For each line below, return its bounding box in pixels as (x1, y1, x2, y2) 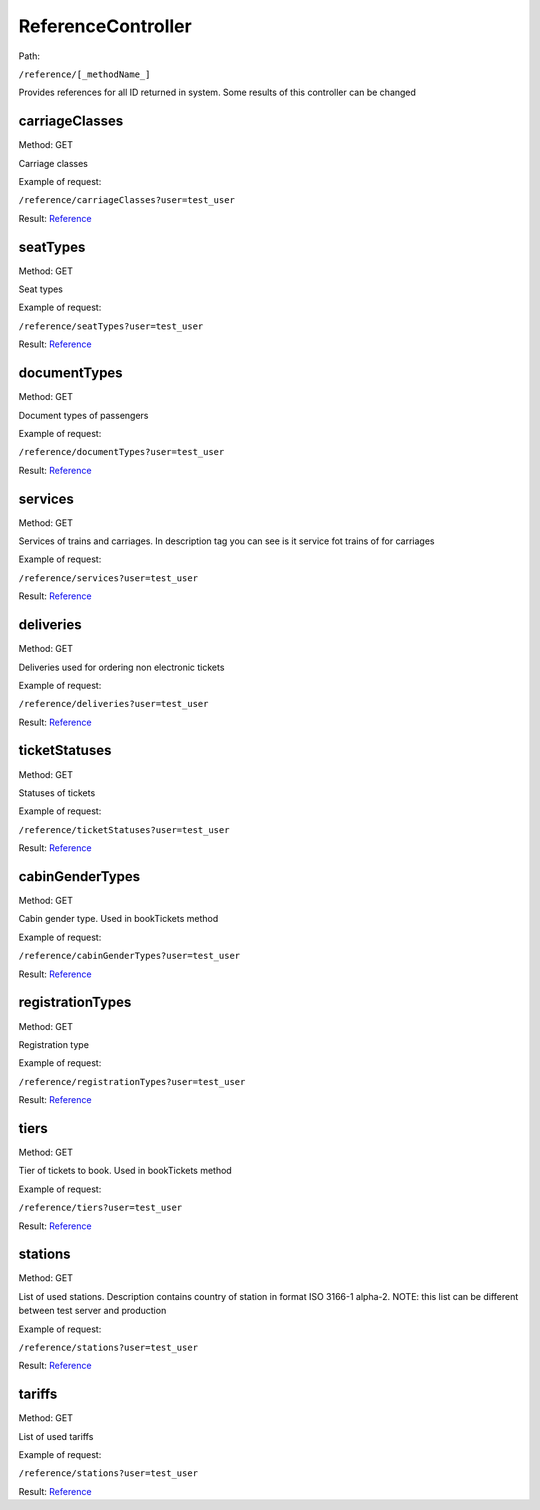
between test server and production (18, 1305, 167, 1317)
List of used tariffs (18, 1430, 94, 1442)
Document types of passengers (18, 409, 149, 421)
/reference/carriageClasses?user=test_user (18, 195, 235, 206)
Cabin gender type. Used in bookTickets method (18, 913, 219, 925)
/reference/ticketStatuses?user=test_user (18, 824, 230, 835)
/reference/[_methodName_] (18, 68, 151, 80)
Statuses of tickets (18, 786, 96, 799)
